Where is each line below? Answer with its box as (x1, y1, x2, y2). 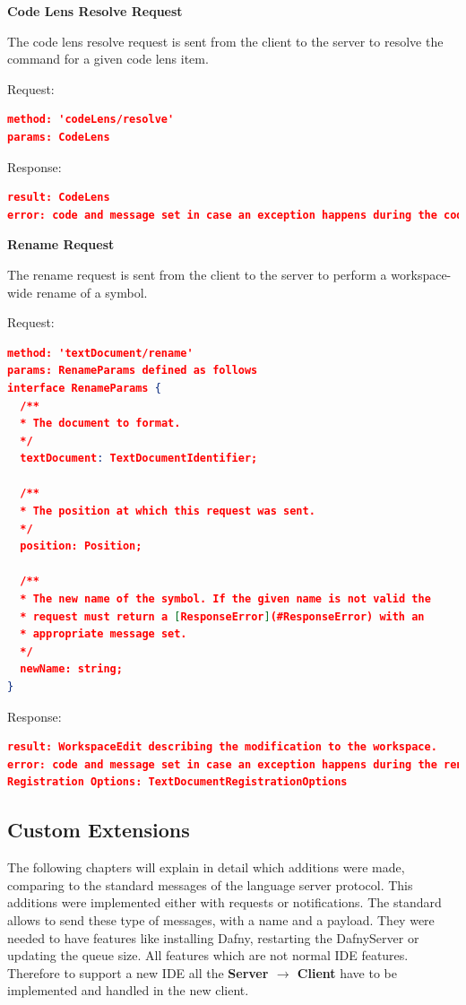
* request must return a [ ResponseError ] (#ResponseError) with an (20, 610, 425, 623)
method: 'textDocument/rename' (7, 346, 194, 360)
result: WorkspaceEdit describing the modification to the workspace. (7, 741, 437, 754)
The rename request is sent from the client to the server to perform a (7, 264, 387, 283)
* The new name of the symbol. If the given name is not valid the (20, 593, 431, 606)
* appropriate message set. (20, 628, 187, 641)
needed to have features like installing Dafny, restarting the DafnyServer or (7, 928, 419, 947)
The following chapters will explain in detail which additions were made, (7, 858, 405, 877)
